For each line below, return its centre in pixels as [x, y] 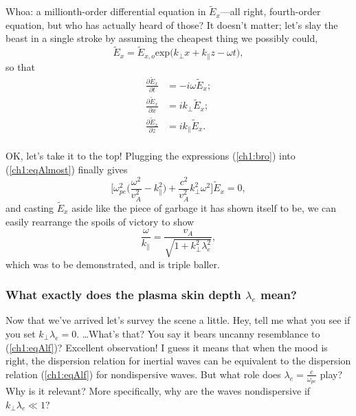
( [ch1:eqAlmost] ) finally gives [67, 169]
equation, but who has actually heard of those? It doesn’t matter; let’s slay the [172, 24]
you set [21, 333]
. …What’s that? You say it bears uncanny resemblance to [198, 333]
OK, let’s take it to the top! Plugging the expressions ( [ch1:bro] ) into [151, 156]
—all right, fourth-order [270, 11]
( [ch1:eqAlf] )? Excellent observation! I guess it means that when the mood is [167, 347]
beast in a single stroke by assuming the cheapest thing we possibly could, [162, 38]
